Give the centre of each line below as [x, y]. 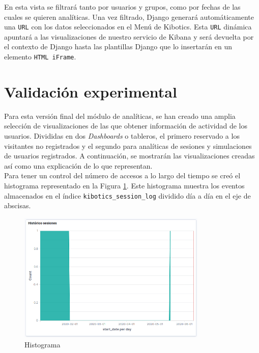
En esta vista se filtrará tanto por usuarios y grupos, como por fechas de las [122, 7]
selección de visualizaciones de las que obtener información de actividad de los [126, 126]
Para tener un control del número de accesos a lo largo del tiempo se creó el [122, 175]
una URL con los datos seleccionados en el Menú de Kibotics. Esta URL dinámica [128, 27]
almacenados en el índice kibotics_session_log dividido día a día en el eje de [127, 195]
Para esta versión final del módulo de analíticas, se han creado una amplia [120, 116]
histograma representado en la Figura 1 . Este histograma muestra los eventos [124, 185]
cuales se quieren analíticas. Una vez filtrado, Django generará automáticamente [129, 17]
